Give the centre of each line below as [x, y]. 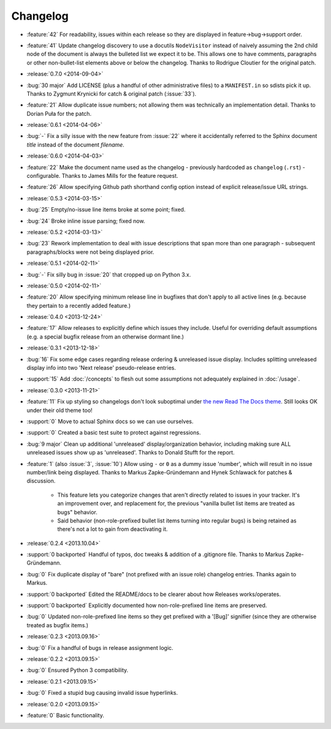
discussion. [41, 481]
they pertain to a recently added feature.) [79, 305]
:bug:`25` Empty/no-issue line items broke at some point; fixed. [106, 210]
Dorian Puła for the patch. [59, 113]
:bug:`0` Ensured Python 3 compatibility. [78, 670]
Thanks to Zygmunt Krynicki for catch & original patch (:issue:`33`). [112, 94]
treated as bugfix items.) [58, 625]
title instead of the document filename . [76, 145]
